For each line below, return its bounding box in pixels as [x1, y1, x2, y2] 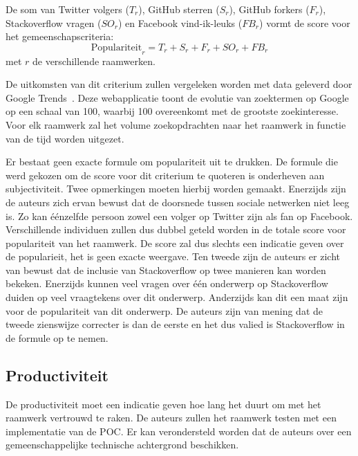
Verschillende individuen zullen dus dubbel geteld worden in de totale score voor [6, 222, 346, 237]
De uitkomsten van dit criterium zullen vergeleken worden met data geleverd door [6, 77, 352, 91]
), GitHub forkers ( [229, 2, 310, 16]
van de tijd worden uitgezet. [6, 131, 124, 145]
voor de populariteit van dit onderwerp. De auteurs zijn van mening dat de [6, 303, 323, 318]
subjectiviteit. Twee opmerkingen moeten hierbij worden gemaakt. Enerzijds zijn [6, 181, 346, 196]
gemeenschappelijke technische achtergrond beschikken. [6, 437, 239, 452]
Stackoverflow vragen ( [6, 15, 102, 30]
